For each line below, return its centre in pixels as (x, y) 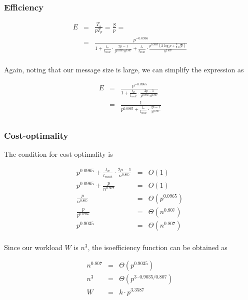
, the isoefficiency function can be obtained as (157, 247)
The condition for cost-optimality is (58, 154)
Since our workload (33, 247)
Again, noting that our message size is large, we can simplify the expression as (124, 69)
